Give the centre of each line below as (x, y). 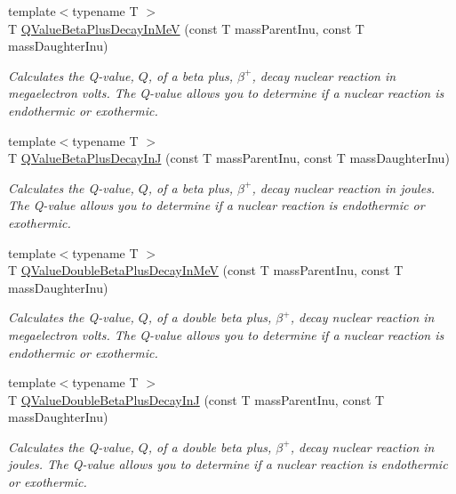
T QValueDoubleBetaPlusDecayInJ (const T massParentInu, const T (196, 399)
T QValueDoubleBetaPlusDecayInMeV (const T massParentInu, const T (206, 270)
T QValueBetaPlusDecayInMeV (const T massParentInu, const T (186, 28)
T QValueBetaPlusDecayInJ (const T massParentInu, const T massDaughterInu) (229, 158)
